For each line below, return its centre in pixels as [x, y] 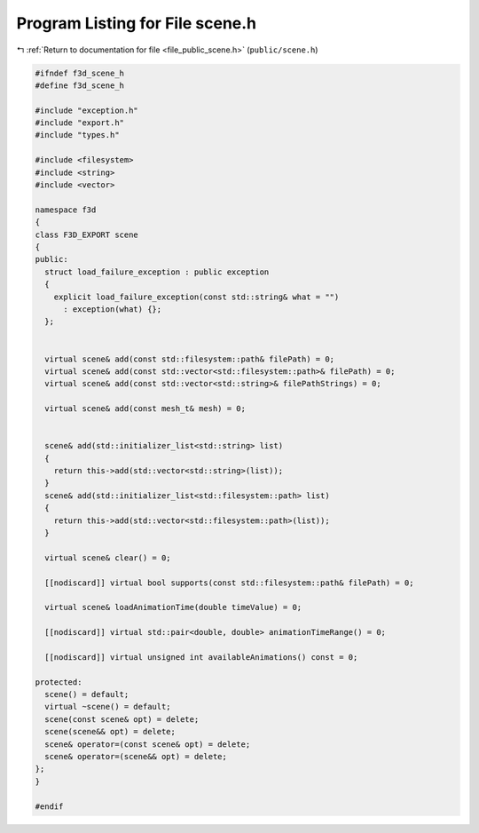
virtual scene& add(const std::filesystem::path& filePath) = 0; [190, 359]
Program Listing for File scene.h [137, 23]
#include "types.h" [77, 135]
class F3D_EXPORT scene [87, 234]
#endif [49, 806]
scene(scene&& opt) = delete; [110, 732]
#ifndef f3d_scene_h [79, 73]
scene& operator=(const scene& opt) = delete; [148, 744]
